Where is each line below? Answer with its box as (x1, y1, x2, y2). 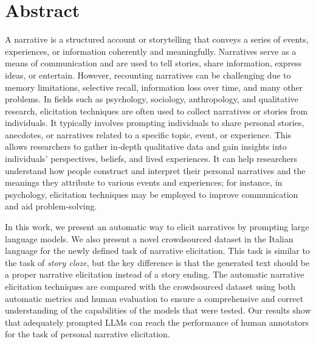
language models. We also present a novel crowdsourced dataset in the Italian (5, 232, 294, 245)
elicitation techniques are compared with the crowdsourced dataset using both (5, 280, 296, 292)
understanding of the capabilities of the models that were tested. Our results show (5, 304, 311, 317)
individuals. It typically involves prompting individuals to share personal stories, (5, 116, 304, 129)
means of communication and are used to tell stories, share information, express (5, 57, 302, 69)
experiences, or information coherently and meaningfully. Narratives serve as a (5, 44, 297, 57)
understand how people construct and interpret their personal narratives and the (5, 164, 306, 177)
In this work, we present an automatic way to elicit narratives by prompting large (5, 220, 309, 233)
